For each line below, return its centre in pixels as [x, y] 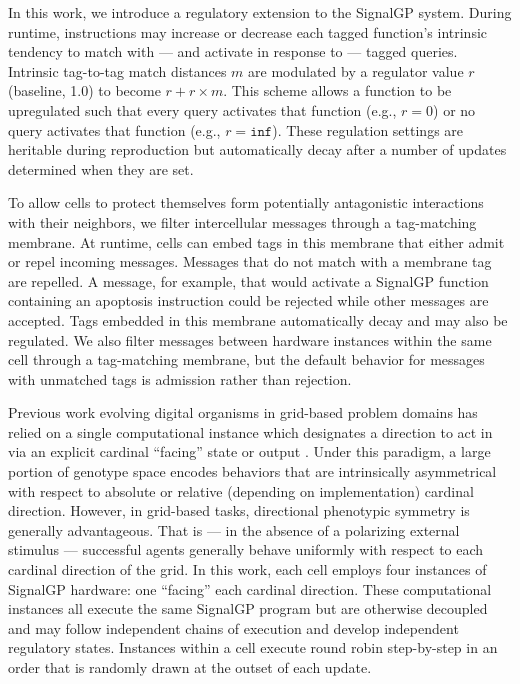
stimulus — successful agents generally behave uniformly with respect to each [246, 549]
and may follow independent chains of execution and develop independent [233, 627]
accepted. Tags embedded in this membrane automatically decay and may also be [258, 319]
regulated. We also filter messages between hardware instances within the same [250, 339]
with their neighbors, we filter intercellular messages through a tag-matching [242, 221]
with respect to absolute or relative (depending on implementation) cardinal [241, 490]
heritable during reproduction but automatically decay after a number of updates [257, 149]
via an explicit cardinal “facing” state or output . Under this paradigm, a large [249, 451]
